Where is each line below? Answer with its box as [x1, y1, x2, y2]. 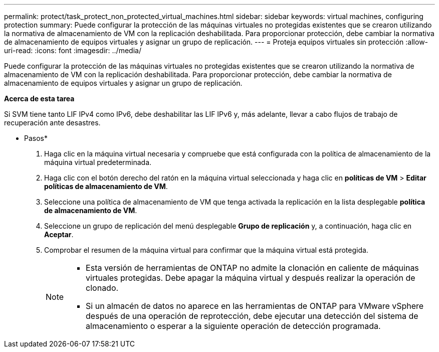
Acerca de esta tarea [4, 94, 75, 103]
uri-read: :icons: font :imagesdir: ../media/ [4, 46, 141, 55]
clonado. [86, 283, 119, 293]
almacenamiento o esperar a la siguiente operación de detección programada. [86, 321, 381, 331]
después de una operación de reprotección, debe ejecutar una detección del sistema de [86, 311, 418, 321]
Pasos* [24, 134, 48, 142]
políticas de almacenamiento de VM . [44, 182, 168, 191]
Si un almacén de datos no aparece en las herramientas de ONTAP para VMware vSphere [86, 301, 424, 311]
